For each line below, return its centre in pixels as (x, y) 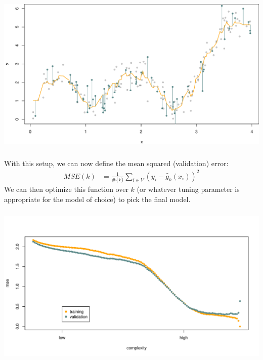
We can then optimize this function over (66, 189)
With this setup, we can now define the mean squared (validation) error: (116, 163)
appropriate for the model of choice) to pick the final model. (97, 199)
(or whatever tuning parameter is (188, 189)
